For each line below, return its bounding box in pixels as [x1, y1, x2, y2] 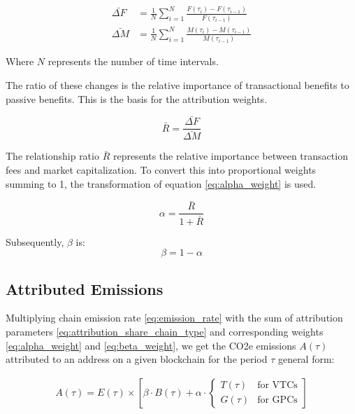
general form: [277, 352, 335, 366]
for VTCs [257, 380, 298, 391]
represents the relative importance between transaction [113, 149, 348, 163]
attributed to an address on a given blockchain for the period [6, 352, 268, 366]
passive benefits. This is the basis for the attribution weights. [6, 91, 268, 106]
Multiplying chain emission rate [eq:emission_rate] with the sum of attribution [6, 310, 343, 325]
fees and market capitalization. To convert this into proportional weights [6, 163, 317, 177]
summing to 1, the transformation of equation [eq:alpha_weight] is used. [6, 176, 317, 191]
